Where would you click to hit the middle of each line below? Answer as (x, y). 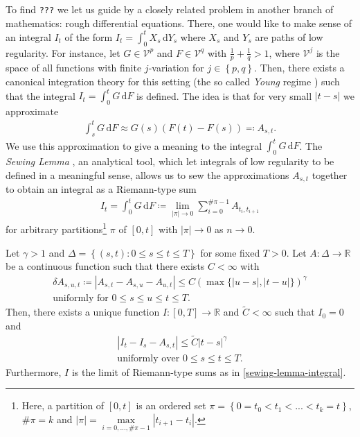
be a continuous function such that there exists (105, 266)
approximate (32, 111)
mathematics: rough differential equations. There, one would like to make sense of (179, 23)
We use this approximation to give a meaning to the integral (134, 145)
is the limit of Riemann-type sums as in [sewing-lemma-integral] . (209, 371)
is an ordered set (171, 405)
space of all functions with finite (74, 68)
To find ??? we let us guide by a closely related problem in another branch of (170, 9)
